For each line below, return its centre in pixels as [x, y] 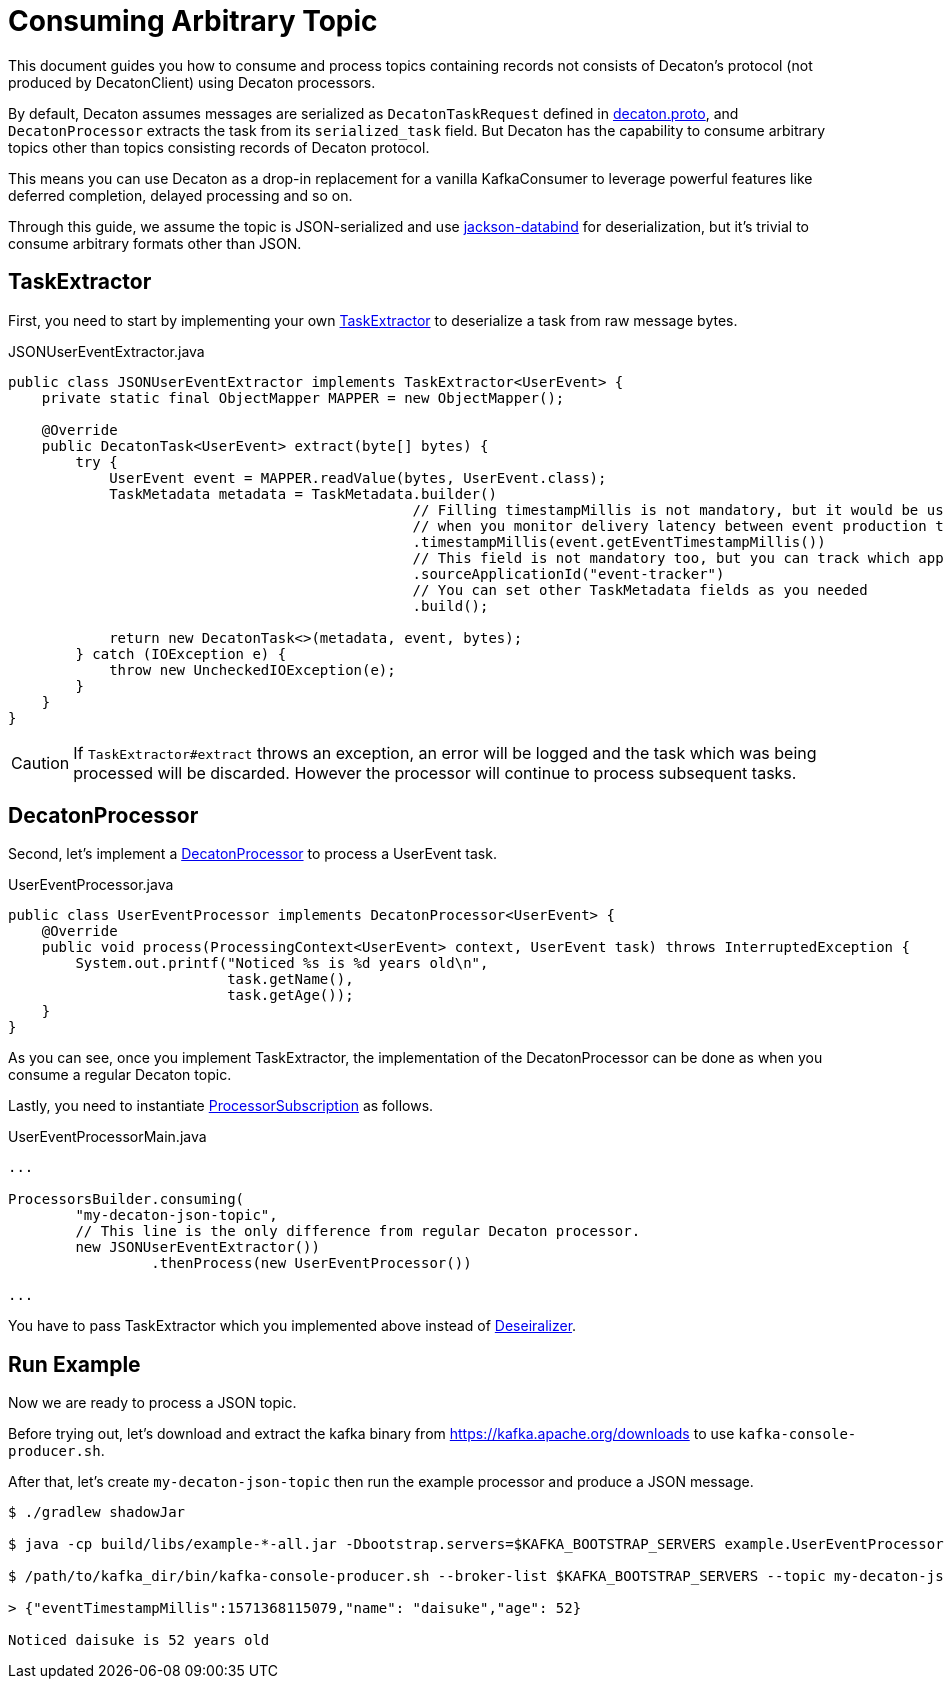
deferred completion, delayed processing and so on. [180, 195]
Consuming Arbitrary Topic [193, 21]
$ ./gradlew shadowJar [97, 1512]
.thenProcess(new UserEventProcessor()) [311, 1263]
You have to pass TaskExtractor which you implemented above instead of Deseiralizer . [292, 1326]
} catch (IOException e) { [181, 653]
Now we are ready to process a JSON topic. [152, 1403]
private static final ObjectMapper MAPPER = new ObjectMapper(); [303, 397]
